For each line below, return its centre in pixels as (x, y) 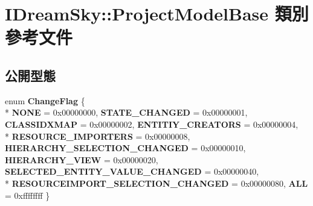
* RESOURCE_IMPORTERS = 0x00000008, (98, 136)
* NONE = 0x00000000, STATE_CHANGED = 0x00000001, (126, 112)
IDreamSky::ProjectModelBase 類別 (157, 14)
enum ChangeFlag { (45, 100)
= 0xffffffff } (27, 195)
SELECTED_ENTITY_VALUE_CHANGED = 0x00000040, (132, 171)
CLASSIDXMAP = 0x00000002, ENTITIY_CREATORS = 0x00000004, (152, 124)
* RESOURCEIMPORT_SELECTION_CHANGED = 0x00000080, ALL (156, 183)
